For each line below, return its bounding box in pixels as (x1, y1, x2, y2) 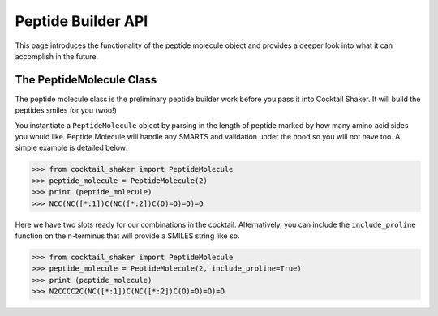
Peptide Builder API (15, 12, 148, 30)
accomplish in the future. (15, 51, 99, 61)
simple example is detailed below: (15, 143, 128, 153)
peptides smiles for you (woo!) (15, 105, 118, 115)
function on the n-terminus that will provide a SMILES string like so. (15, 231, 240, 241)
